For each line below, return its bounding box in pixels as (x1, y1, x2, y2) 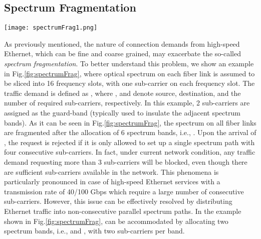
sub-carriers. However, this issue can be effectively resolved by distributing (4, 196, 232, 206)
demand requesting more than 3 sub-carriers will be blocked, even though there (4, 156, 247, 167)
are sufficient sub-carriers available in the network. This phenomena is (4, 166, 219, 177)
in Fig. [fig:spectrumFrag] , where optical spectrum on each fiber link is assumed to (4, 68, 255, 78)
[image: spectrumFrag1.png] (4, 24, 98, 32)
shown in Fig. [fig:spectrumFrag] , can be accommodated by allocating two (4, 215, 228, 226)
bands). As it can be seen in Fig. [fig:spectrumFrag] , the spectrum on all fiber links (4, 117, 256, 128)
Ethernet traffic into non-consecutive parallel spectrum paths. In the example (4, 205, 241, 216)
